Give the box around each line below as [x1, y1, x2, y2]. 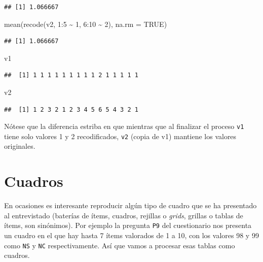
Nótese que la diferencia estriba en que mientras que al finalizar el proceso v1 [4, 121, 244, 132]
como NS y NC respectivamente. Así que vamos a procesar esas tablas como [4, 240, 235, 250]
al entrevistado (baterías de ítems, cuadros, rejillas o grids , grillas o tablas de [4, 210, 243, 220]
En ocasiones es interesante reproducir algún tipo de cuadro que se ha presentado [4, 200, 257, 211]
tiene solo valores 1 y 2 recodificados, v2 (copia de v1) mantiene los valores [4, 130, 237, 141]
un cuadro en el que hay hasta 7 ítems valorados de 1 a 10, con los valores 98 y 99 [4, 230, 259, 241]
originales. [4, 141, 35, 151]
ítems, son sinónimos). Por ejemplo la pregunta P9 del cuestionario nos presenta [4, 220, 252, 231]
